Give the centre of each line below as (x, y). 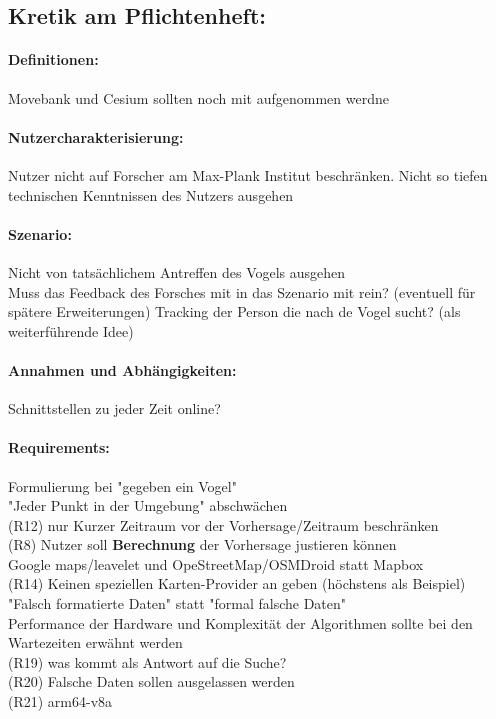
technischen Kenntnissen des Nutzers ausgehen (151, 194)
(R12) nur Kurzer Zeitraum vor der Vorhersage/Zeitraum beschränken (223, 524)
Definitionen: (53, 59)
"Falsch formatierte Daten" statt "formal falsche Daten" (177, 603)
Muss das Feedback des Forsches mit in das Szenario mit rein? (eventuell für (242, 291)
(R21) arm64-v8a (60, 701)
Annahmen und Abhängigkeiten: (122, 369)
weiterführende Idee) (71, 330)
